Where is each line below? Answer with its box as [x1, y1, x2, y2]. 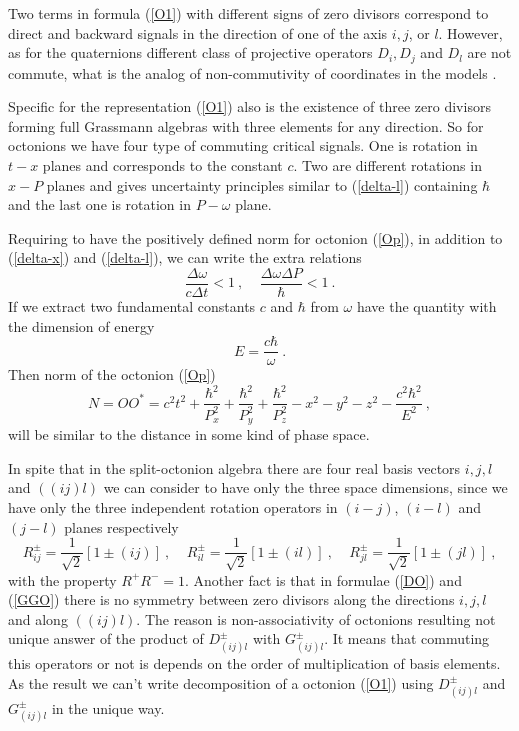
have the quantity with [356, 296, 497, 317]
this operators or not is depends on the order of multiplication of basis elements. [8, 653, 501, 674]
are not [467, 42, 512, 63]
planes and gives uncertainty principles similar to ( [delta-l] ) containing [46, 174, 478, 195]
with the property [8, 569, 117, 590]
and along [8, 608, 68, 629]
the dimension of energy [8, 315, 155, 336]
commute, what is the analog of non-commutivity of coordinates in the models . [8, 62, 497, 83]
